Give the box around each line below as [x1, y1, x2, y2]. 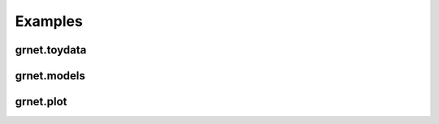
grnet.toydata [15, 43, 87, 57]
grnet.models [15, 69, 85, 83]
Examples [15, 12, 83, 30]
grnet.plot [15, 95, 67, 109]
